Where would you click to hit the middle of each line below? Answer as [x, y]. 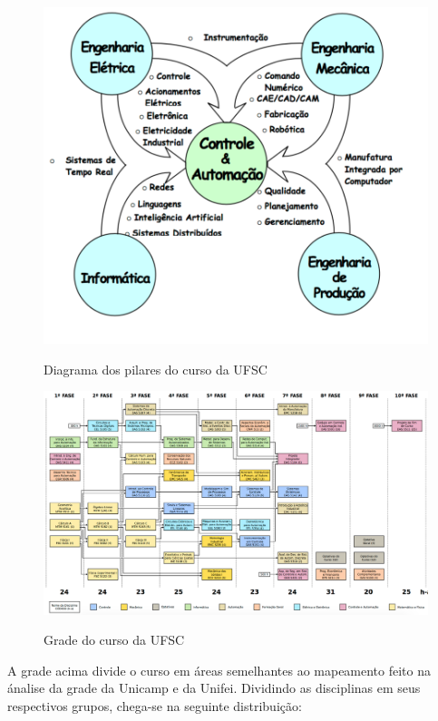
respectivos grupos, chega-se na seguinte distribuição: [155, 705]
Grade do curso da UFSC [114, 640]
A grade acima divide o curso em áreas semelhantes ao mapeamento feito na [219, 670]
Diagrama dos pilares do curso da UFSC [156, 369]
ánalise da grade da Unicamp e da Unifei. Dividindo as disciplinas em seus [214, 688]
